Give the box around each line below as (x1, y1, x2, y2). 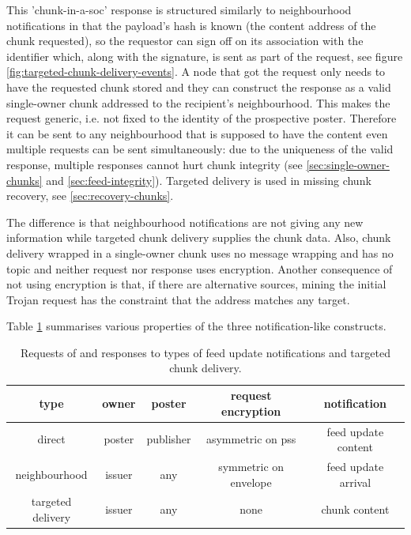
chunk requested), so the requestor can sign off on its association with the (6, 32, 364, 49)
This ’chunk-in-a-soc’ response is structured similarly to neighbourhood (6, 2, 352, 17)
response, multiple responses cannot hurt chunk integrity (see (6, 156, 303, 172)
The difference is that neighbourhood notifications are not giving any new (6, 213, 364, 230)
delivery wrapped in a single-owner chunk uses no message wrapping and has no (6, 244, 394, 261)
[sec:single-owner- (306, 156, 390, 172)
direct (37, 431, 66, 447)
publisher (146, 431, 191, 447)
